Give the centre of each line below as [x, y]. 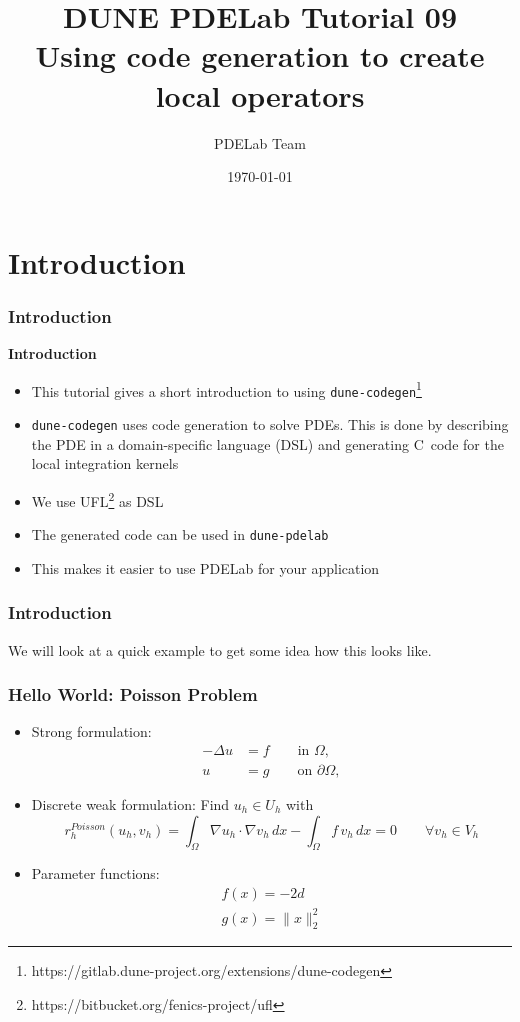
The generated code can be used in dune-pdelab [180, 534]
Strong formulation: [91, 731]
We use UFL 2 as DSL [97, 499]
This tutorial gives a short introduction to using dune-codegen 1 [226, 389]
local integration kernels [105, 463]
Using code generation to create [260, 55]
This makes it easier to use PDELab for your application [205, 567]
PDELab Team [260, 142]
